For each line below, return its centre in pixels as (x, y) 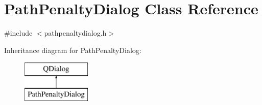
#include (18, 33)
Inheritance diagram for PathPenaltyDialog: (73, 50)
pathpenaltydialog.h (75, 33)
